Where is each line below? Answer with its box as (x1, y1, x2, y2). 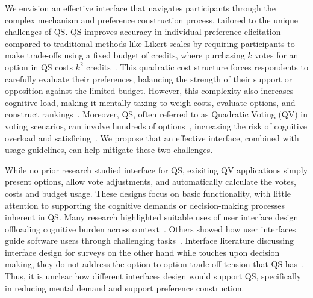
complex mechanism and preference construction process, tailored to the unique (5, 13, 298, 26)
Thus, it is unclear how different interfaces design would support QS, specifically (5, 270, 302, 282)
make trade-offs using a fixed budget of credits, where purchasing (5, 49, 245, 61)
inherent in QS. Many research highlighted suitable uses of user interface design (5, 211, 299, 223)
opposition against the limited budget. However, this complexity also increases (5, 84, 294, 97)
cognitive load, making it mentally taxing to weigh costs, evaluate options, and (5, 96, 296, 108)
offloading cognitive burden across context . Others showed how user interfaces (5, 222, 296, 235)
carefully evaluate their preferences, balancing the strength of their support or (5, 72, 293, 85)
